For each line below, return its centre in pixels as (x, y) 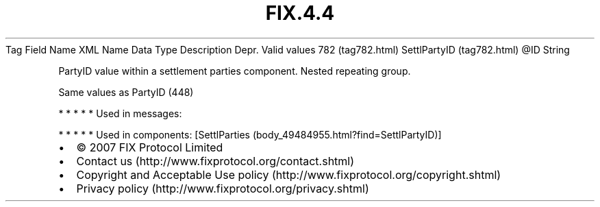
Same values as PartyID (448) (126, 92)
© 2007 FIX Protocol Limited (150, 147)
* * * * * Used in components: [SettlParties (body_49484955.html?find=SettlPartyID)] (250, 134)
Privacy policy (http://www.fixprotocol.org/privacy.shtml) (223, 188)
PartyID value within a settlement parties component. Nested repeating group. (235, 71)
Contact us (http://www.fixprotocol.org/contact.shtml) (215, 161)
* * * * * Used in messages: (120, 113)
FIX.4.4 (300, 13)
